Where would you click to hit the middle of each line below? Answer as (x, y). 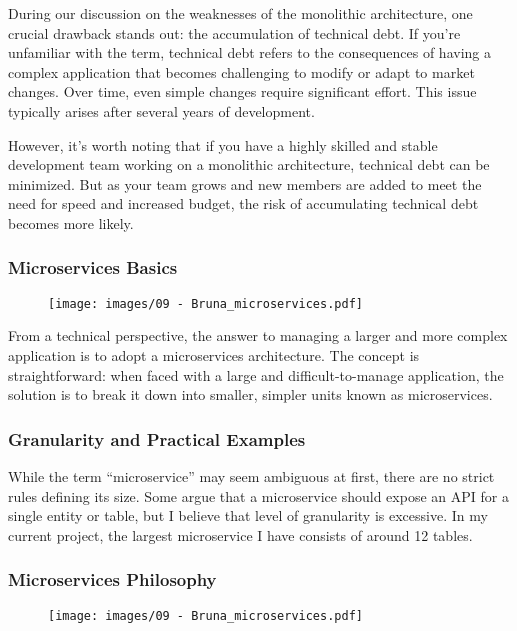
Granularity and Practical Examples (157, 438)
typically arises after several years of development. (161, 110)
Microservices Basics (93, 267)
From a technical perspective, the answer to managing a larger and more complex (258, 335)
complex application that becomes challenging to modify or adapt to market (241, 71)
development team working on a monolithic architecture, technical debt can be (249, 164)
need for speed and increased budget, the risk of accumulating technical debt (243, 203)
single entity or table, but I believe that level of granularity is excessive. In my (248, 515)
